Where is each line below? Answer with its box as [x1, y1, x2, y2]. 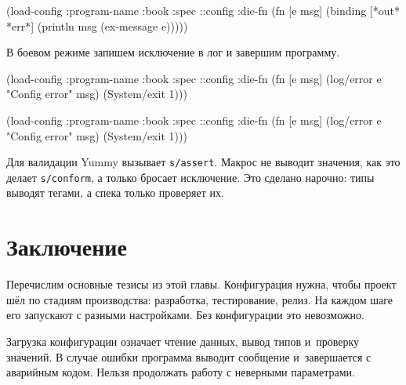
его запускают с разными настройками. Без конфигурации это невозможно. [6, 307, 364, 323]
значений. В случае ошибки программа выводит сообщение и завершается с [6, 348, 372, 365]
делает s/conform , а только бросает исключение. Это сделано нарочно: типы [6, 169, 375, 185]
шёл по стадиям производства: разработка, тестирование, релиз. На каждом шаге [6, 291, 393, 307]
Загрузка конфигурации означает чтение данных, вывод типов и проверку [6, 332, 360, 349]
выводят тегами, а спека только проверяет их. [6, 184, 224, 201]
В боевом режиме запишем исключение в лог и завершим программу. [6, 44, 340, 60]
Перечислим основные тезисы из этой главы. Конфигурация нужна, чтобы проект [6, 276, 397, 292]
